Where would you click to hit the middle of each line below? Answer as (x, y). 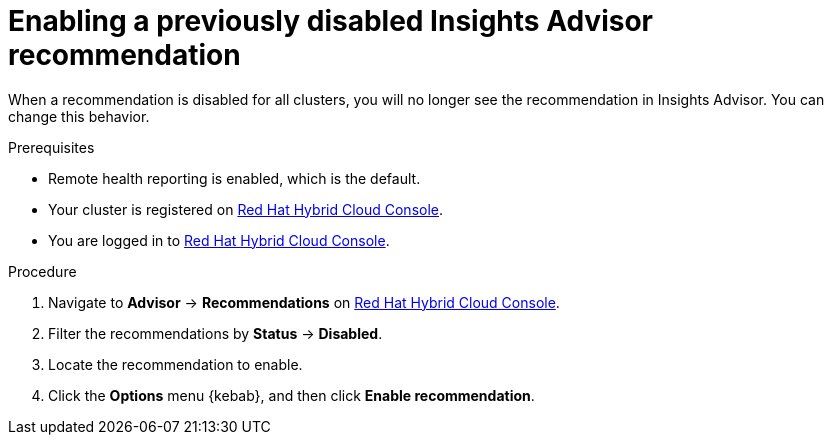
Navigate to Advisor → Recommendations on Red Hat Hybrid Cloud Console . (304, 302)
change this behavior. (79, 116)
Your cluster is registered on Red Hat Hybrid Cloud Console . (246, 209)
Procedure (42, 271)
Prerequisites (51, 147)
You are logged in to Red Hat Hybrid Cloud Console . (219, 240)
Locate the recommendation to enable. (175, 364)
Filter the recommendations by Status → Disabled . (215, 333)
